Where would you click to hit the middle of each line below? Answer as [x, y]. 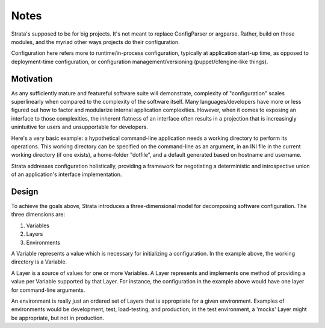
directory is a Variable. [39, 262]
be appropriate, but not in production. [58, 318]
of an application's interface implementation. [67, 174]
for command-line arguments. [48, 290]
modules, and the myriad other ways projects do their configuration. [95, 42]
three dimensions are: [38, 215]
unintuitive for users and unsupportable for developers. [80, 127]
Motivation [32, 79]
